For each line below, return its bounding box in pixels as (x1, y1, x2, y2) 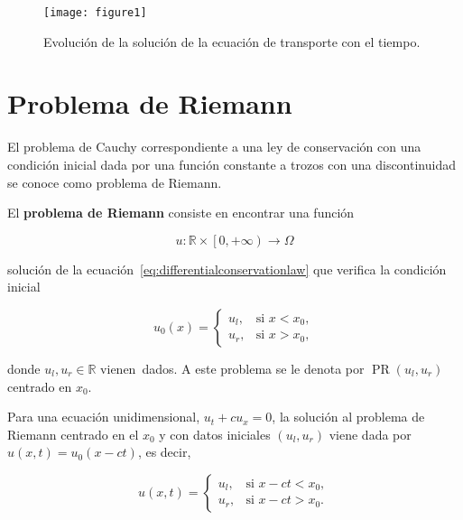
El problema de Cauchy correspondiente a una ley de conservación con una (7, 137, 421, 156)
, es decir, (137, 442, 191, 461)
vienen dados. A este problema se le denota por (100, 358, 365, 377)
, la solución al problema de (272, 407, 425, 426)
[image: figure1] (43, 6, 147, 19)
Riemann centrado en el (7, 424, 139, 443)
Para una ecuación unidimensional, (7, 407, 200, 426)
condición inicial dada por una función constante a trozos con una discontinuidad (7, 154, 456, 173)
